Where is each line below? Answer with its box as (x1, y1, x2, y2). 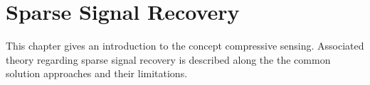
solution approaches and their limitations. (6, 66, 188, 81)
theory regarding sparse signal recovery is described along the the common (6, 52, 331, 67)
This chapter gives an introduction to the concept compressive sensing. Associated (6, 38, 364, 53)
